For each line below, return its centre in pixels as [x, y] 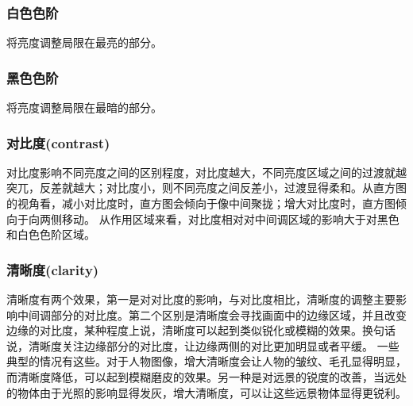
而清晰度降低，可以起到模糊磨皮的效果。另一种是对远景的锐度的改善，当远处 [206, 377]
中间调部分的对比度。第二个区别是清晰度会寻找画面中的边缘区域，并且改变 [212, 314]
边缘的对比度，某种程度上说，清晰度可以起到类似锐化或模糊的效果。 [184, 330]
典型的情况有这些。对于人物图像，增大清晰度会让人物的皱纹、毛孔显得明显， [206, 361]
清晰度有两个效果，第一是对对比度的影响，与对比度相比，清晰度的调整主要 [201, 299]
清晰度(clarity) [53, 269]
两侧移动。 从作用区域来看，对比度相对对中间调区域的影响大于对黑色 [219, 218]
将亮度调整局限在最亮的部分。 [84, 42]
